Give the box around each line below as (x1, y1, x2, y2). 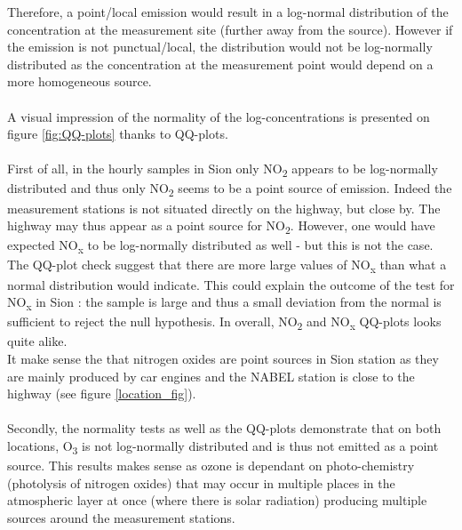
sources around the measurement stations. (7, 508, 235, 526)
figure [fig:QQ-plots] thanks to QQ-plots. (7, 124, 228, 143)
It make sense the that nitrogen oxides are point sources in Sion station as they (7, 349, 439, 367)
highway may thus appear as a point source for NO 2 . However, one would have (7, 216, 435, 237)
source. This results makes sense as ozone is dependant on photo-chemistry (7, 456, 415, 475)
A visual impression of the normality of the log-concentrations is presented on (7, 107, 430, 125)
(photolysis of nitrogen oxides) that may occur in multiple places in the (7, 473, 395, 492)
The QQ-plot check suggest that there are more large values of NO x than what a (7, 255, 447, 277)
